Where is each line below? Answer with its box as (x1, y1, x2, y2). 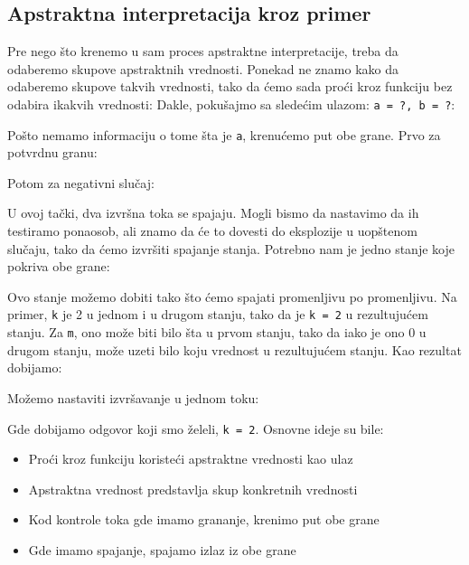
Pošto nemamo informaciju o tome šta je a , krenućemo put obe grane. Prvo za (7, 125, 441, 144)
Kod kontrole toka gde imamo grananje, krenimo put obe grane (28, 510, 380, 529)
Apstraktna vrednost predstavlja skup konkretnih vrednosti (28, 479, 358, 498)
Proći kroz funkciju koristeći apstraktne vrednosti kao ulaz (28, 449, 353, 468)
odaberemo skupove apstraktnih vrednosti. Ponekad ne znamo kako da (7, 59, 399, 78)
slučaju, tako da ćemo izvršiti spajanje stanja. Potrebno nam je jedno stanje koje (7, 239, 455, 258)
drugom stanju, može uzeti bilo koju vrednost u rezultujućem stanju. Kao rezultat (7, 340, 462, 359)
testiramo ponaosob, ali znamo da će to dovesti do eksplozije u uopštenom (7, 221, 417, 240)
